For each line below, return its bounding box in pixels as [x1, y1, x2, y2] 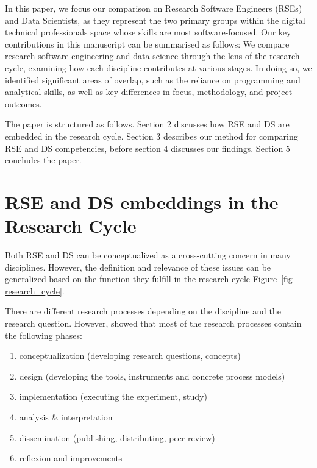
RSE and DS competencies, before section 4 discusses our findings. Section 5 [5, 141, 290, 154]
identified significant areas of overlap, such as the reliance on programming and [5, 73, 301, 86]
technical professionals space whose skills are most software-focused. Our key [5, 26, 291, 38]
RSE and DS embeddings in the [5, 189, 279, 214]
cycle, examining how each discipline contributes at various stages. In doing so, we [5, 61, 312, 74]
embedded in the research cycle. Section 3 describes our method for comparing [5, 129, 298, 142]
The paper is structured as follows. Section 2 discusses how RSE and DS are [5, 118, 290, 130]
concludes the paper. [5, 154, 82, 166]
